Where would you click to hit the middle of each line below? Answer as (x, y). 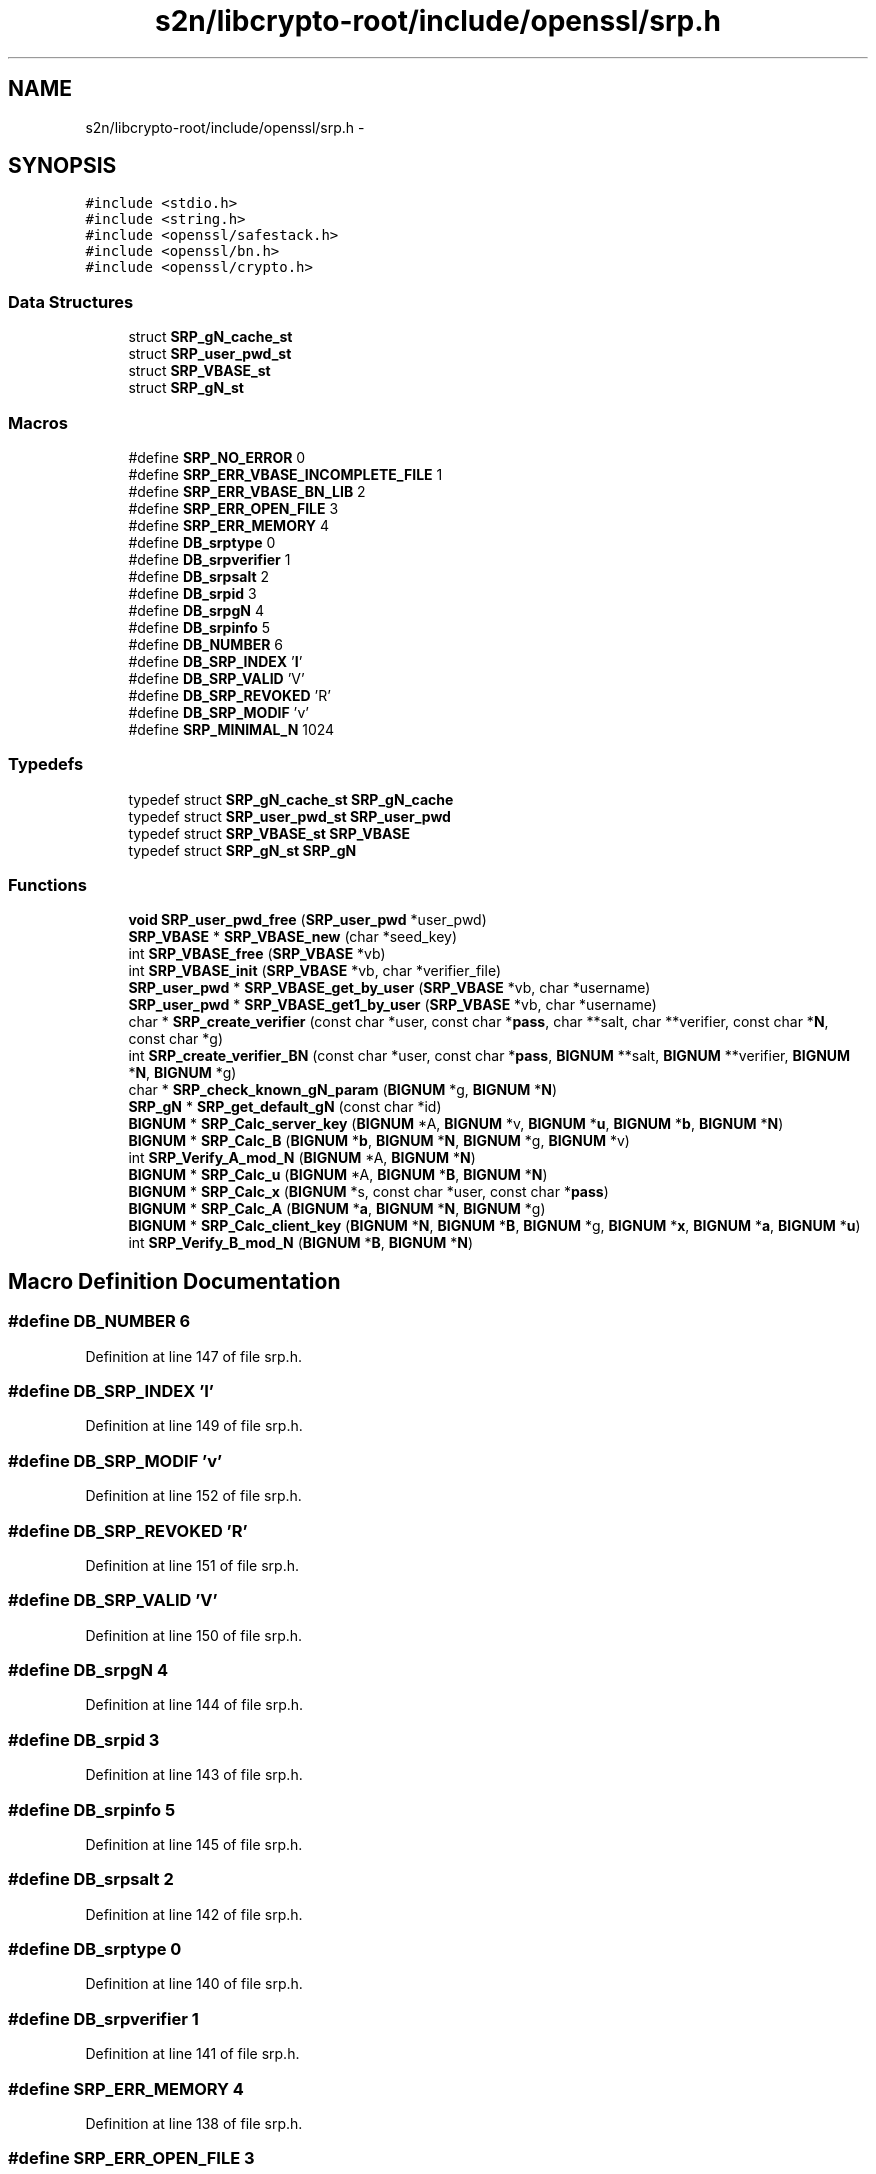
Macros (38, 422)
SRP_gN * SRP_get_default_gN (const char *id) (285, 1107)
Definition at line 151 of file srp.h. (192, 1565)
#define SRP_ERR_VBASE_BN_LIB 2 (247, 491)
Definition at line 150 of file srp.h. (194, 1635)
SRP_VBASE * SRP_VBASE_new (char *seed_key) (293, 937)
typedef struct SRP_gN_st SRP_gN (242, 850)
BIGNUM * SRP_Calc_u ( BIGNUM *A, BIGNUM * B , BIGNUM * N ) (338, 1175)
